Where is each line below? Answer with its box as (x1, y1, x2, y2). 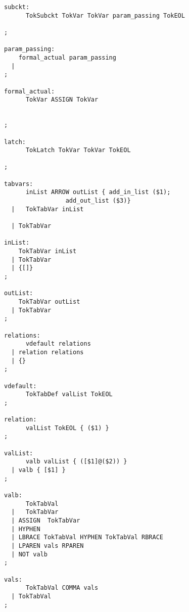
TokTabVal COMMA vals (25, 584, 99, 592)
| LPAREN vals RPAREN (11, 542, 84, 549)
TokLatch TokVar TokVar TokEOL (25, 147, 131, 154)
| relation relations (11, 348, 84, 356)
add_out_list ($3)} (65, 197, 131, 205)
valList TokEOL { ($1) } (25, 424, 109, 432)
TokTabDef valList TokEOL (25, 391, 113, 398)
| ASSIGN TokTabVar (11, 517, 80, 525)
